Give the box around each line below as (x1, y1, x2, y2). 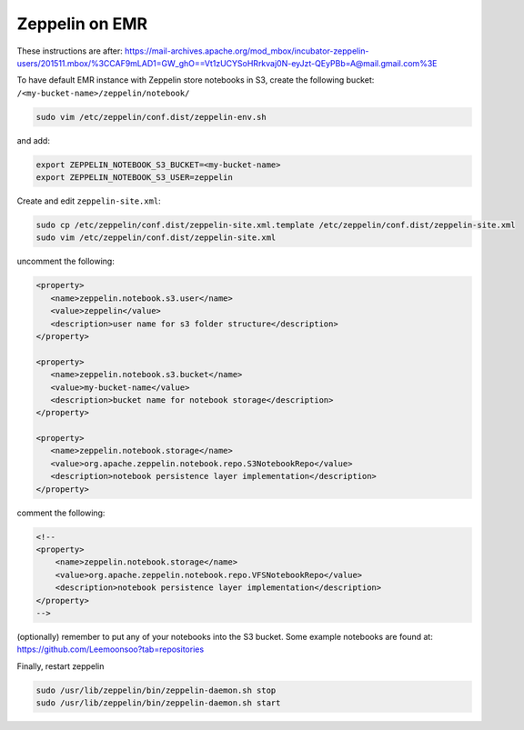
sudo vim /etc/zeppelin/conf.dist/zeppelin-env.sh (35, 112, 267, 122)
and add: (16, 135, 50, 145)
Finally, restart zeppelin (16, 660, 105, 672)
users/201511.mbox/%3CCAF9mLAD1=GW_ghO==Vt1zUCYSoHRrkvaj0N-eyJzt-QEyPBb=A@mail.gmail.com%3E (16, 57, 438, 68)
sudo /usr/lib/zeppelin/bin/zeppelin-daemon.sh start (35, 698, 281, 708)
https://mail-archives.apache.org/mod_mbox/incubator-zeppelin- (124, 45, 369, 56)
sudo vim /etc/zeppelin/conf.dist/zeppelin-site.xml (35, 233, 277, 243)
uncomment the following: (16, 255, 116, 267)
